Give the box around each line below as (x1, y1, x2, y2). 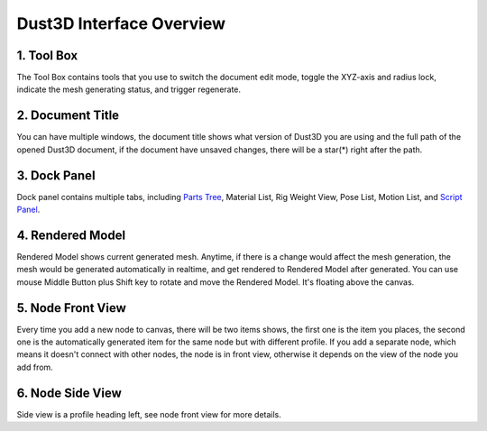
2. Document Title (16, 108, 120, 124)
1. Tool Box (16, 48, 78, 63)
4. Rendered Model (16, 227, 126, 243)
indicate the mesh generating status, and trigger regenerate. (16, 84, 242, 95)
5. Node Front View (16, 300, 126, 316)
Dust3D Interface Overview (16, 14, 225, 33)
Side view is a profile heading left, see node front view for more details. (16, 408, 281, 419)
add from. (16, 362, 53, 372)
